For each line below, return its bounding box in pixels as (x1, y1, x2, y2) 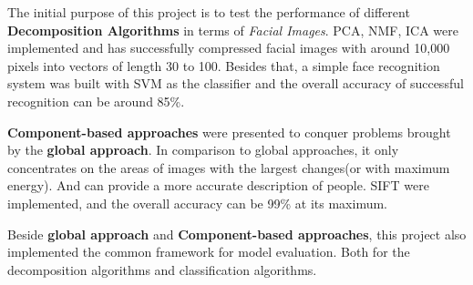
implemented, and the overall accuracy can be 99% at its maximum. (7, 193, 388, 212)
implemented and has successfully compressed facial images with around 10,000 (7, 38, 450, 57)
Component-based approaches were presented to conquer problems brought (7, 122, 451, 141)
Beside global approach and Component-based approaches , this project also (7, 224, 467, 243)
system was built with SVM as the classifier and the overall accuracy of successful (7, 74, 464, 93)
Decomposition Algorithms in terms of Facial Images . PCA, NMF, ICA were (7, 20, 459, 39)
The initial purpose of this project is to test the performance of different (7, 3, 410, 21)
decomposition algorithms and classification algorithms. (7, 260, 317, 279)
